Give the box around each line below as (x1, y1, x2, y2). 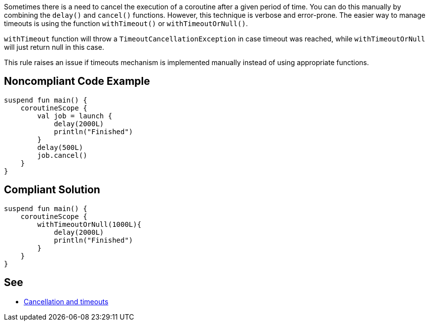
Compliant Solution (4, 183, 100, 196)
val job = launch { (37, 111, 113, 120)
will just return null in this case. (4, 43, 104, 51)
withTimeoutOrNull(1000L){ (37, 220, 142, 228)
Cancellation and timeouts (24, 297, 109, 306)
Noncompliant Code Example (4, 75, 150, 88)
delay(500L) (37, 143, 83, 151)
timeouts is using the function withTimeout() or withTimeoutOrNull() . (4, 19, 248, 28)
